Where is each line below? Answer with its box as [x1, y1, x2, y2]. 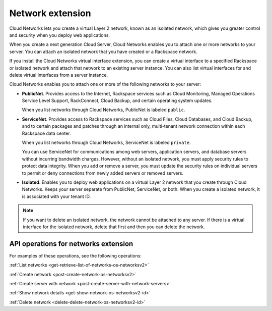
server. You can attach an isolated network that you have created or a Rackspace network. [9, 48, 197, 55]
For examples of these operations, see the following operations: [9, 252, 142, 258]
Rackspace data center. [22, 130, 71, 136]
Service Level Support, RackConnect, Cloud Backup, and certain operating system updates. [22, 97, 213, 103]
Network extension [9, 8, 91, 19]
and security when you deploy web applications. [9, 32, 110, 38]
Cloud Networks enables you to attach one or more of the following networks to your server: [9, 81, 201, 87]
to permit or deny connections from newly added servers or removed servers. [22, 170, 184, 176]
